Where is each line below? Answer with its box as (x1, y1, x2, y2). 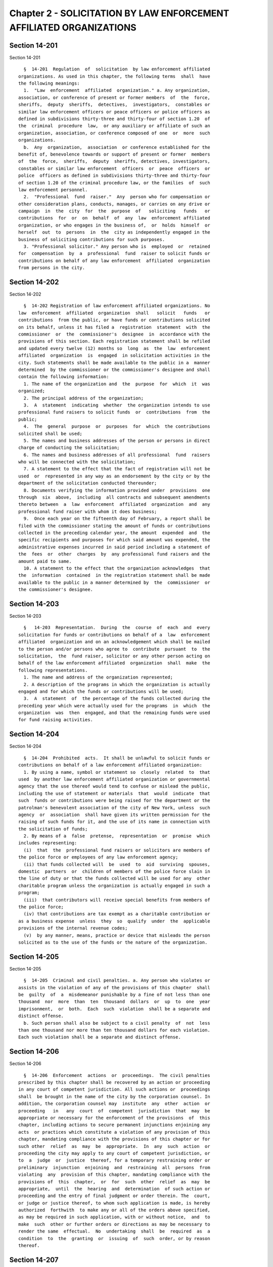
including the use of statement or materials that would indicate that (18, 791, 210, 796)
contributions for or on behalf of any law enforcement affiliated (18, 215, 210, 221)
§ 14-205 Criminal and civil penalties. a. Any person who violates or (23, 978, 210, 983)
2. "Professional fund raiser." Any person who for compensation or (23, 194, 210, 200)
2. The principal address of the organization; (23, 395, 144, 401)
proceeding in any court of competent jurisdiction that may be (18, 1108, 210, 1113)
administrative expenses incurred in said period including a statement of (18, 544, 210, 550)
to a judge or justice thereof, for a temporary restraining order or (18, 1158, 210, 1163)
